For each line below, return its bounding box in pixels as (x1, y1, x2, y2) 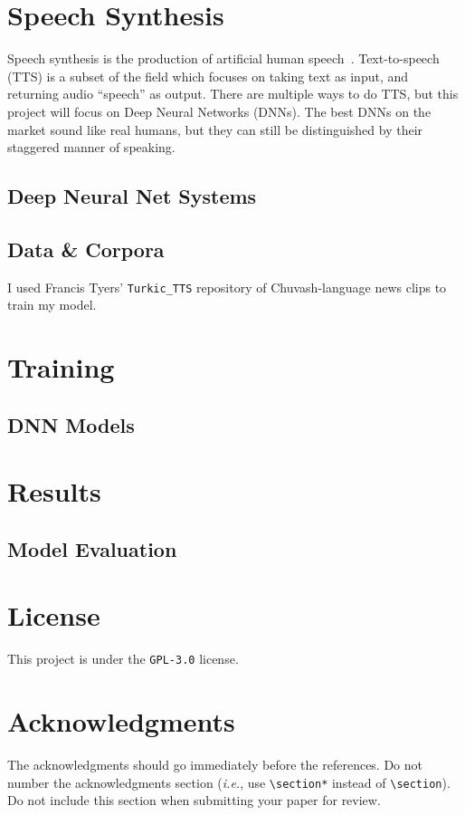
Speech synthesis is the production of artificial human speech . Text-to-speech (7, 49, 440, 68)
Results (7, 473, 101, 510)
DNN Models (7, 410, 135, 438)
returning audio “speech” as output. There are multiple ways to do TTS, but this (7, 84, 459, 103)
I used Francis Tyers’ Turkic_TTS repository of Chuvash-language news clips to (7, 277, 447, 296)
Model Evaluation (7, 534, 177, 562)
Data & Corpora (7, 235, 165, 263)
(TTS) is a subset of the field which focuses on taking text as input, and (7, 66, 409, 85)
